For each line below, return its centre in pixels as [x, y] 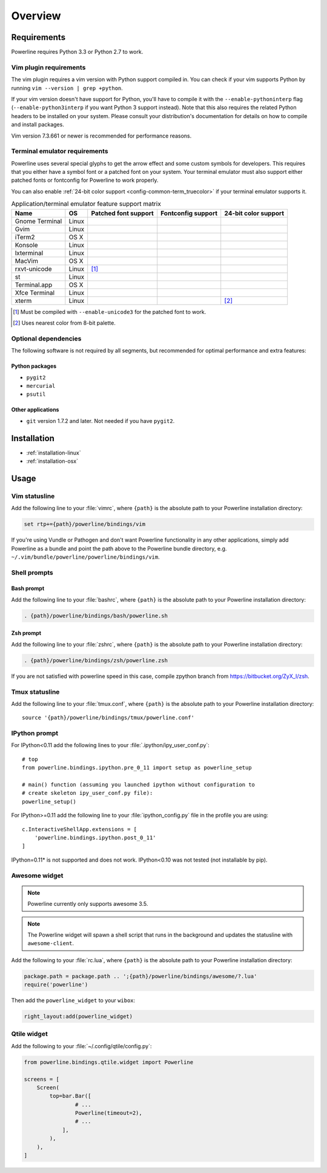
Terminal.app [34, 285]
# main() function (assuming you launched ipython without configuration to [139, 785]
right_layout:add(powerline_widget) [78, 1017]
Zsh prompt [26, 633]
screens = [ [42, 1079]
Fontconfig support [189, 213]
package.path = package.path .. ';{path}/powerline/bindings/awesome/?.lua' [140, 976]
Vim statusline [33, 496]
